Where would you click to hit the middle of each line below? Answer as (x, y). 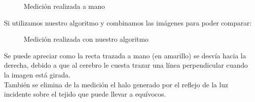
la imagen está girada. (37, 74)
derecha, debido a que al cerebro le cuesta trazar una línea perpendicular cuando (126, 65)
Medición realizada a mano (64, 6)
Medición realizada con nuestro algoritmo (86, 39)
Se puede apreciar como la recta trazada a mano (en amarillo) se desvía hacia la (125, 55)
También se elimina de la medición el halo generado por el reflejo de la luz (116, 84)
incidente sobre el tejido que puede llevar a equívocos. (85, 94)
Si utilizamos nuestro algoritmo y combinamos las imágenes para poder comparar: (128, 22)
